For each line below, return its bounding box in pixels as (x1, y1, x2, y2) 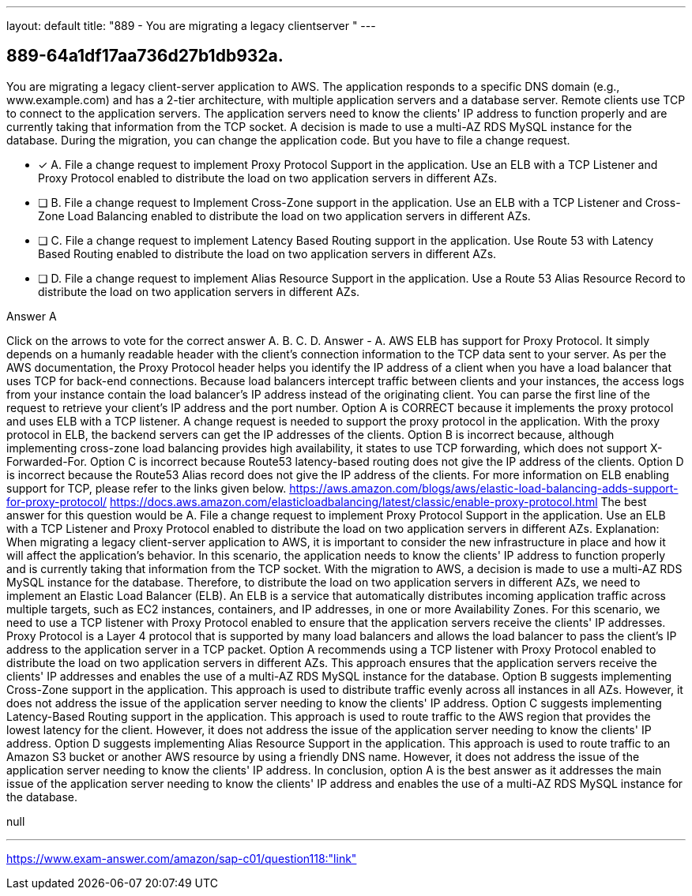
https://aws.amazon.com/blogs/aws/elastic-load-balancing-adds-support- (289, 481, 679, 495)
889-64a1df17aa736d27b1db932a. (6, 46, 284, 66)
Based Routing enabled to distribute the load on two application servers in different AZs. (38, 246, 497, 261)
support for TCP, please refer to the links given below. (6, 481, 287, 495)
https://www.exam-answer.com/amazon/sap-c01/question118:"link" (6, 851, 357, 865)
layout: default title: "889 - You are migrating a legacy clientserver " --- (6, 19, 376, 32)
